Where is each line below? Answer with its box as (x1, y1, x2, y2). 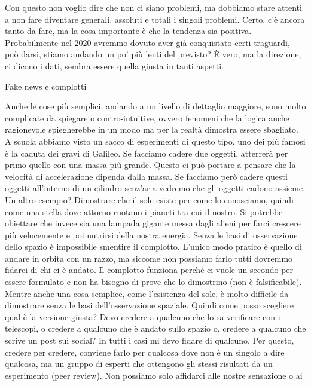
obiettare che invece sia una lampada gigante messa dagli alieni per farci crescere (5, 217, 301, 229)
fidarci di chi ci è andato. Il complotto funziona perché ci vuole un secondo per (5, 264, 294, 276)
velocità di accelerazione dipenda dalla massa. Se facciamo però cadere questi (5, 170, 288, 182)
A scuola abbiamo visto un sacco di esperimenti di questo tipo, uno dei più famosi (5, 134, 306, 147)
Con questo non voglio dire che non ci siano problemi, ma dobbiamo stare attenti (5, 1, 302, 13)
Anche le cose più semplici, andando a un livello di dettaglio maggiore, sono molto (5, 100, 306, 112)
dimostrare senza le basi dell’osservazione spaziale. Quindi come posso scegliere (5, 299, 294, 311)
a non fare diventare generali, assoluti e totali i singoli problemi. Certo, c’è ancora (5, 13, 305, 25)
